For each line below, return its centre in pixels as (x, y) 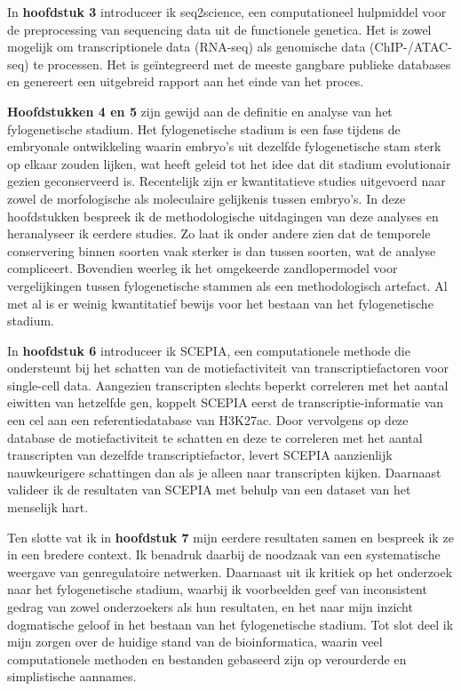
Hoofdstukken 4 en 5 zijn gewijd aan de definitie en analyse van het (200, 111)
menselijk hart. (48, 507)
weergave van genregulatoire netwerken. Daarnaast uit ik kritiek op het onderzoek (230, 571)
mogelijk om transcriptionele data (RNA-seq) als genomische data (187, 47)
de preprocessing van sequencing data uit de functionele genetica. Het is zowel (219, 29)
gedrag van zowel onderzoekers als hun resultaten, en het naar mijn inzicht (210, 607)
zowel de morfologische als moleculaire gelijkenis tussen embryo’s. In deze (207, 198)
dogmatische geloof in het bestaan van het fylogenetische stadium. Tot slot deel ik (230, 624)
